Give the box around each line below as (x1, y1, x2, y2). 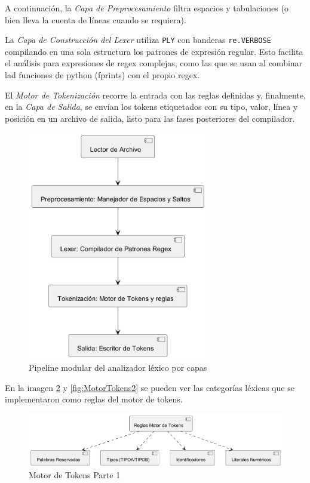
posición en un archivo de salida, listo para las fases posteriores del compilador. (5, 112, 295, 124)
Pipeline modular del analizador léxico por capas (29, 361, 207, 373)
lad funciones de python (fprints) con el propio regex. (5, 69, 200, 81)
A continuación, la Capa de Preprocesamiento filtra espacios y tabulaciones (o (5, 2, 288, 14)
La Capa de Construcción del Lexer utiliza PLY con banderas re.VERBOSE (5, 33, 271, 46)
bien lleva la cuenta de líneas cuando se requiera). (5, 13, 186, 26)
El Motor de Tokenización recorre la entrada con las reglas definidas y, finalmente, (5, 88, 306, 101)
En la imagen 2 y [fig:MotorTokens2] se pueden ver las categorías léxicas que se (5, 381, 294, 393)
